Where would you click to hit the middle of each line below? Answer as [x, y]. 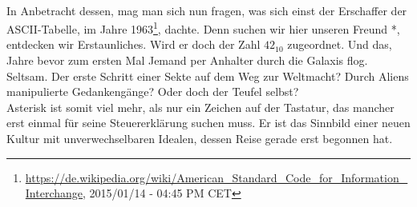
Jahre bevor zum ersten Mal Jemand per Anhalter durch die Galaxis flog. [187, 60]
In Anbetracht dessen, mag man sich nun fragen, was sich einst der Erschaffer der [207, 10]
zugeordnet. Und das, [340, 44]
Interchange [54, 193]
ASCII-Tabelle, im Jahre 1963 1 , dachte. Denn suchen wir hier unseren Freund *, [203, 28]
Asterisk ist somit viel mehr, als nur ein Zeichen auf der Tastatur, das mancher [200, 107]
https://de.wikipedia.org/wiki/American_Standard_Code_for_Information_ [217, 177]
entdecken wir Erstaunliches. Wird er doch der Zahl [134, 44]
